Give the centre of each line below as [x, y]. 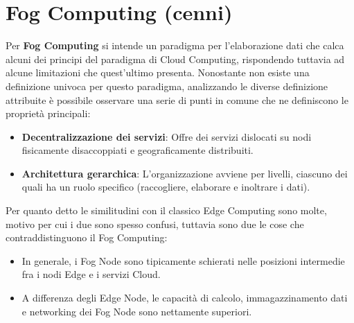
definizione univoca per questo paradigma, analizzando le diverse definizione [167, 86]
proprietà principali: [48, 113]
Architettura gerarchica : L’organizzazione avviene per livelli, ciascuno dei [185, 173]
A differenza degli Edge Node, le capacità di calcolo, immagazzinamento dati [185, 298]
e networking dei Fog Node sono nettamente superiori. [137, 311]
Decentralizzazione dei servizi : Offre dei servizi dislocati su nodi [167, 136]
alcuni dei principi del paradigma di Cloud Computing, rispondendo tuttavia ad [175, 59]
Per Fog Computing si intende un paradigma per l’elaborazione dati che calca [175, 45]
